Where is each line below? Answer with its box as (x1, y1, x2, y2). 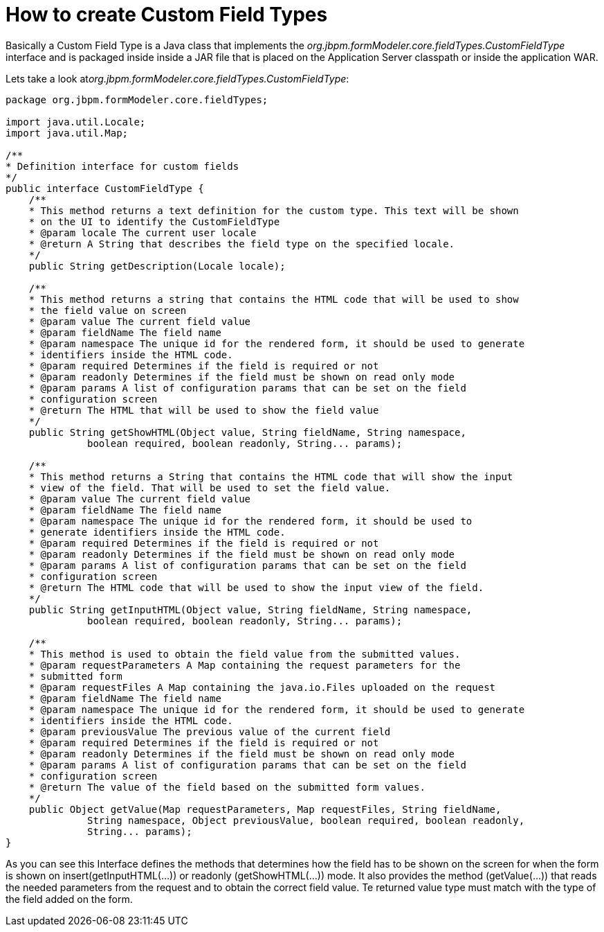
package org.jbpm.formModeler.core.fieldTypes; (6, 94, 268, 105)
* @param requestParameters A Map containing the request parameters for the (28, 659, 461, 671)
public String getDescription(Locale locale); (28, 260, 286, 272)
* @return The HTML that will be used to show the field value (28, 404, 379, 416)
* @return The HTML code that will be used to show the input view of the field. (28, 581, 484, 593)
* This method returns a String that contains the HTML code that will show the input (28, 471, 513, 482)
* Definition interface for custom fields (6, 160, 239, 172)
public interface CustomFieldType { (6, 182, 204, 194)
